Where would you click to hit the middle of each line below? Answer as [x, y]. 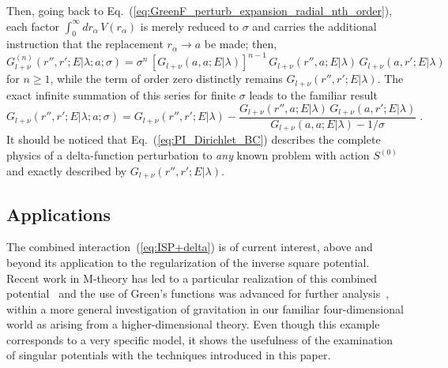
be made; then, [241, 44]
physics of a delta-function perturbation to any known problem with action [188, 155]
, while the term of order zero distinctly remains [166, 79]
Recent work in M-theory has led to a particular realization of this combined [192, 278]
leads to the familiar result [313, 94]
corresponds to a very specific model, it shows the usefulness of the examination [200, 339]
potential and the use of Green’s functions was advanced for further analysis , [198, 293]
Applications [59, 214]
